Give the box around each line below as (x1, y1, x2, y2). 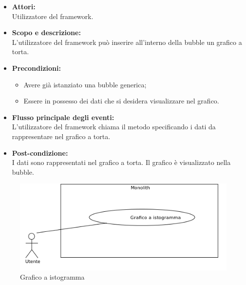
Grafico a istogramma (20, 272, 85, 282)
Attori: (12, 1, 36, 11)
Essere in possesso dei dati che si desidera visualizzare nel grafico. (23, 96, 219, 106)
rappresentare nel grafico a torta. (12, 131, 111, 141)
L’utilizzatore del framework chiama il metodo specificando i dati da (12, 122, 216, 132)
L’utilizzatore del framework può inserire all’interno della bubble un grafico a (12, 37, 242, 47)
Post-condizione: (12, 147, 68, 158)
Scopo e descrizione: (12, 27, 81, 38)
